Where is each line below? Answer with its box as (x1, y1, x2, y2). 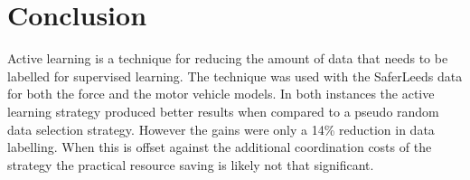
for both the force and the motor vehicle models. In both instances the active (7, 84, 435, 103)
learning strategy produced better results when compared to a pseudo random (7, 101, 439, 120)
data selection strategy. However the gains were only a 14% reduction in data (7, 119, 435, 138)
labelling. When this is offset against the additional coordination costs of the (7, 137, 432, 156)
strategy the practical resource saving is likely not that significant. (7, 155, 374, 174)
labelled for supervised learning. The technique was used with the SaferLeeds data (7, 66, 463, 85)
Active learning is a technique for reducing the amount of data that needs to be (7, 49, 448, 68)
